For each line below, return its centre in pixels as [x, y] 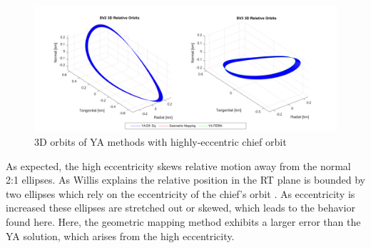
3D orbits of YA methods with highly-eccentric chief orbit [161, 141]
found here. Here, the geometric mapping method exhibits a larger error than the [183, 221]
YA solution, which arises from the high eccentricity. [120, 235]
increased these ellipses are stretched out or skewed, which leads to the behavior [181, 208]
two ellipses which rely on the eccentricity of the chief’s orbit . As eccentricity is [181, 193]
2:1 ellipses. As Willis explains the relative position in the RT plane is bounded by [186, 180]
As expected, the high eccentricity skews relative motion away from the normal [178, 165]
